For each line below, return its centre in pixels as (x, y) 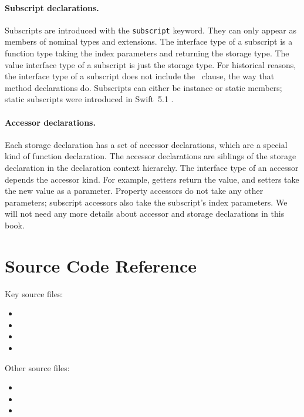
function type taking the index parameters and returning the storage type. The (147, 53)
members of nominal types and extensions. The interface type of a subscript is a (149, 41)
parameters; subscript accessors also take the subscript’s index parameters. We (146, 202)
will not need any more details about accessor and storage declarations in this (145, 213)
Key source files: (34, 293)
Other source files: (37, 367)
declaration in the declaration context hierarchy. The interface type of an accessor (152, 167)
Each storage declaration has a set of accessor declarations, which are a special (146, 144)
